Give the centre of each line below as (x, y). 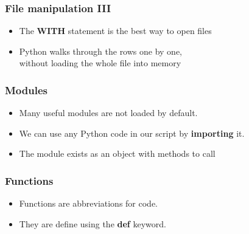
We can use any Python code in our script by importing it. (132, 133)
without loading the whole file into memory (100, 63)
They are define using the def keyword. (93, 223)
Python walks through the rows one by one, (101, 51)
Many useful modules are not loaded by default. (108, 113)
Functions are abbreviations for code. (89, 203)
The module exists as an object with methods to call (117, 153)
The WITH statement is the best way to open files (115, 31)
